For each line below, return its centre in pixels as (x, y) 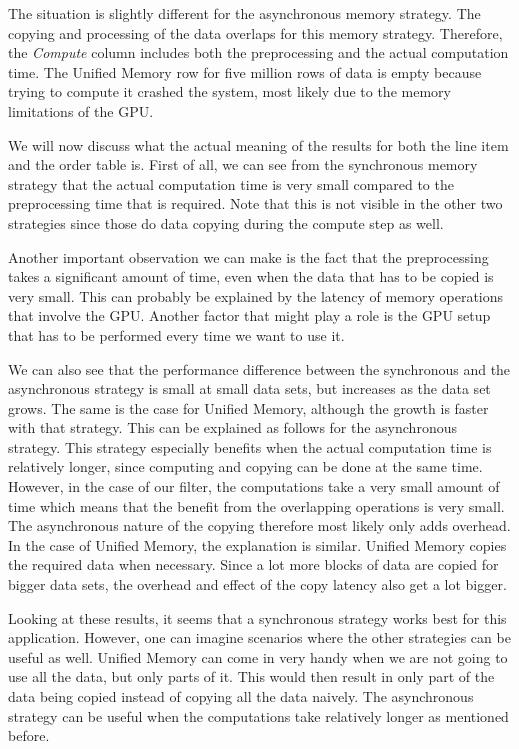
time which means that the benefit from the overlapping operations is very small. (256, 505)
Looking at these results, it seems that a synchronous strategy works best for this (257, 617)
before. (29, 735)
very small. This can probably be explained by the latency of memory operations (256, 295)
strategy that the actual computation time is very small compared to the (231, 183)
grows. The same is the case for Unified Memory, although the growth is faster (248, 407)
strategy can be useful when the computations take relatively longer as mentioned (258, 715)
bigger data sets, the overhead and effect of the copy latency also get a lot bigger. (257, 584)
